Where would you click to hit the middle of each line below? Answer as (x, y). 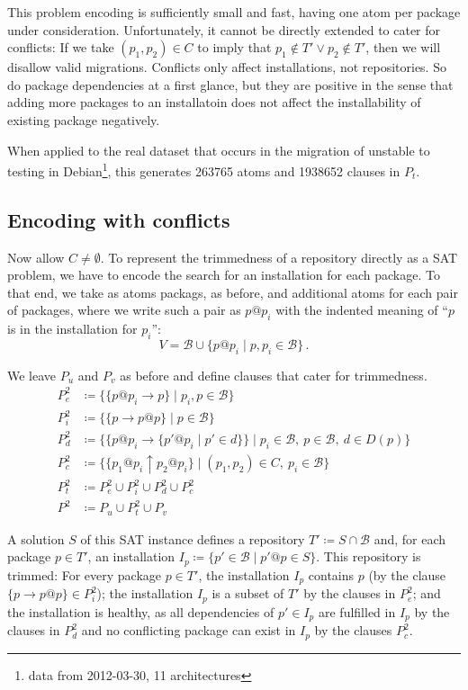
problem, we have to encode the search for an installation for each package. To (224, 275)
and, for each (410, 538)
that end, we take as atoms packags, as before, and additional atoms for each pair (233, 292)
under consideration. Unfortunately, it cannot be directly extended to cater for (224, 29)
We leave (32, 375)
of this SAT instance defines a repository (193, 538)
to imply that (234, 47)
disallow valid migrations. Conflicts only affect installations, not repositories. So (227, 67)
